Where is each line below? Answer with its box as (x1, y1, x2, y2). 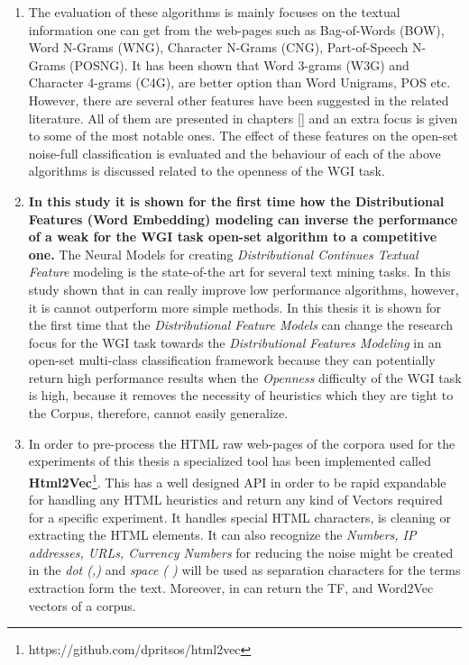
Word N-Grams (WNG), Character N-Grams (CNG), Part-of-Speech (28, 38, 409, 57)
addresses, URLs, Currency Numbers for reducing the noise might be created (28, 542, 454, 561)
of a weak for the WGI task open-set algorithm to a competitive (28, 227, 437, 246)
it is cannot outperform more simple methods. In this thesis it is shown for (28, 297, 442, 316)
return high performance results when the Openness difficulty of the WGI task (28, 368, 462, 387)
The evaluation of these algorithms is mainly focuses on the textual (28, 3, 400, 21)
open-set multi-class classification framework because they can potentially (28, 351, 436, 369)
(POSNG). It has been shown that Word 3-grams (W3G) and (69, 55, 409, 74)
